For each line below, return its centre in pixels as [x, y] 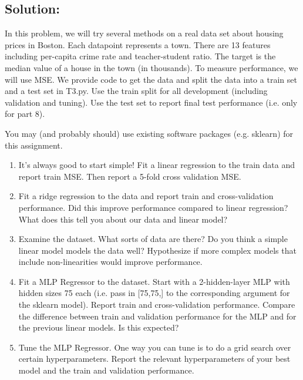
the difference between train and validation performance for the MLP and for [157, 316]
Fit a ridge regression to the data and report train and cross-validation [146, 196]
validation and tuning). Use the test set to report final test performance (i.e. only [151, 102]
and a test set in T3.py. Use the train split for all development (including [136, 91]
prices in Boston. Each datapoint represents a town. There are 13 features [138, 44]
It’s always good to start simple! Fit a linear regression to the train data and [157, 165]
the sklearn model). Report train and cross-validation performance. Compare [157, 305]
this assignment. [34, 145]
